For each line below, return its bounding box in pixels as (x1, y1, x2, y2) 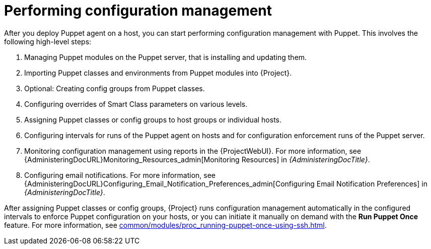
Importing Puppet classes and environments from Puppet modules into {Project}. (24, 68, 292, 77)
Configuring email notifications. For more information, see (24, 170, 216, 179)
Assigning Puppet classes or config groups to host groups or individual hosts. (24, 115, 281, 124)
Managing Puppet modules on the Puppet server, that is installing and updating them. (24, 52, 307, 61)
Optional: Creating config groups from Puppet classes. (24, 84, 205, 93)
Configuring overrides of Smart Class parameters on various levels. (24, 99, 248, 108)
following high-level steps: (4, 37, 92, 46)
